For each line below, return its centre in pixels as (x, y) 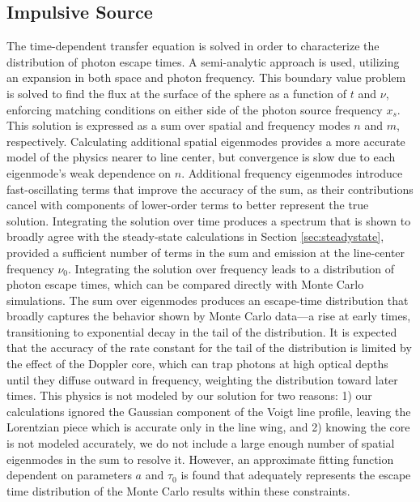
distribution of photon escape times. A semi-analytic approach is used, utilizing (203, 61)
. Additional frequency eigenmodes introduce (292, 172)
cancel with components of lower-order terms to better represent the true (188, 205)
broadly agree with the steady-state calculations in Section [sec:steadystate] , (195, 236)
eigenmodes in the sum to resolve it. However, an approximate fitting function (200, 459)
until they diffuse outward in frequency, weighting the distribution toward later (202, 379)
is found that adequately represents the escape (296, 475)
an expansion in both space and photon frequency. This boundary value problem (206, 77)
